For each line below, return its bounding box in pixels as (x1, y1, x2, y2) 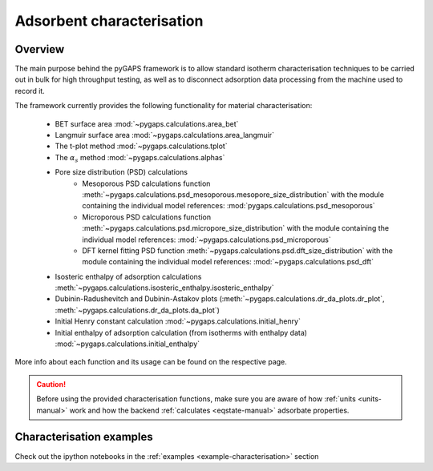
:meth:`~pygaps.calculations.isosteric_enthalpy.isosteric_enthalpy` (55, 283, 274, 292)
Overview (14, 42, 65, 56)
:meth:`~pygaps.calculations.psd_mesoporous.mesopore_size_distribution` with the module (82, 189, 385, 199)
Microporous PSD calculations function (82, 212, 212, 222)
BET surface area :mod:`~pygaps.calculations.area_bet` (55, 119, 239, 128)
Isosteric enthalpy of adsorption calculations (55, 272, 202, 281)
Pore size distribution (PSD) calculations (55, 167, 188, 177)
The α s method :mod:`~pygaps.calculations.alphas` (55, 152, 225, 164)
